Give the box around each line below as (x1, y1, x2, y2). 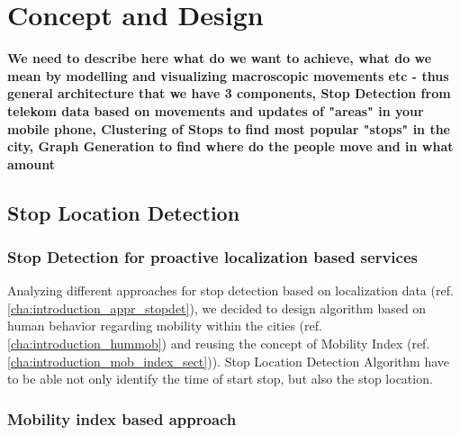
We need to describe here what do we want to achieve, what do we (7, 49, 432, 68)
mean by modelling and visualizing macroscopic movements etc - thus (7, 66, 449, 85)
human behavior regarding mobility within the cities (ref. (7, 316, 322, 335)
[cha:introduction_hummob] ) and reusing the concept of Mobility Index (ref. (7, 334, 430, 353)
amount (7, 154, 55, 173)
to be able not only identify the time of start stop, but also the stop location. (7, 369, 433, 388)
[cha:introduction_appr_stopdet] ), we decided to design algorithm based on (7, 298, 427, 317)
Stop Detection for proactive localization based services (7, 245, 418, 267)
